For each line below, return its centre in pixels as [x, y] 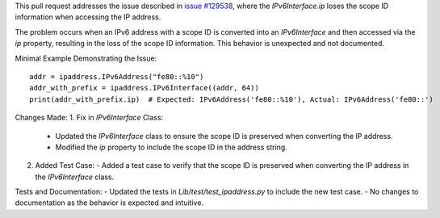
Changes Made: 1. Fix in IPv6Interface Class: [89, 118]
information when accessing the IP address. [88, 17]
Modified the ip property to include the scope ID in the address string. [172, 147]
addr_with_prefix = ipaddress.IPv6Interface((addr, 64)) [145, 88]
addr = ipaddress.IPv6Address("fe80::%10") [117, 76]
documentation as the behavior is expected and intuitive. [109, 203]
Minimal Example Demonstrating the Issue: [86, 58]
